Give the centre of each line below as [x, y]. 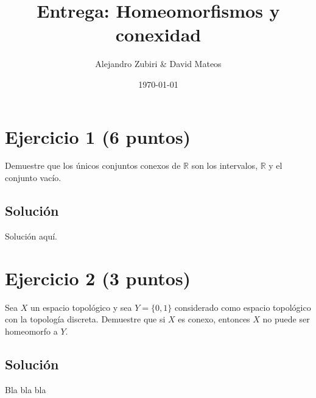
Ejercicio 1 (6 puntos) [98, 136]
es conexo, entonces [214, 319]
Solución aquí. [31, 236]
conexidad [158, 34]
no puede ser [286, 319]
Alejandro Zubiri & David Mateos [158, 64]
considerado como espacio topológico [243, 307]
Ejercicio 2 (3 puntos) [98, 278]
